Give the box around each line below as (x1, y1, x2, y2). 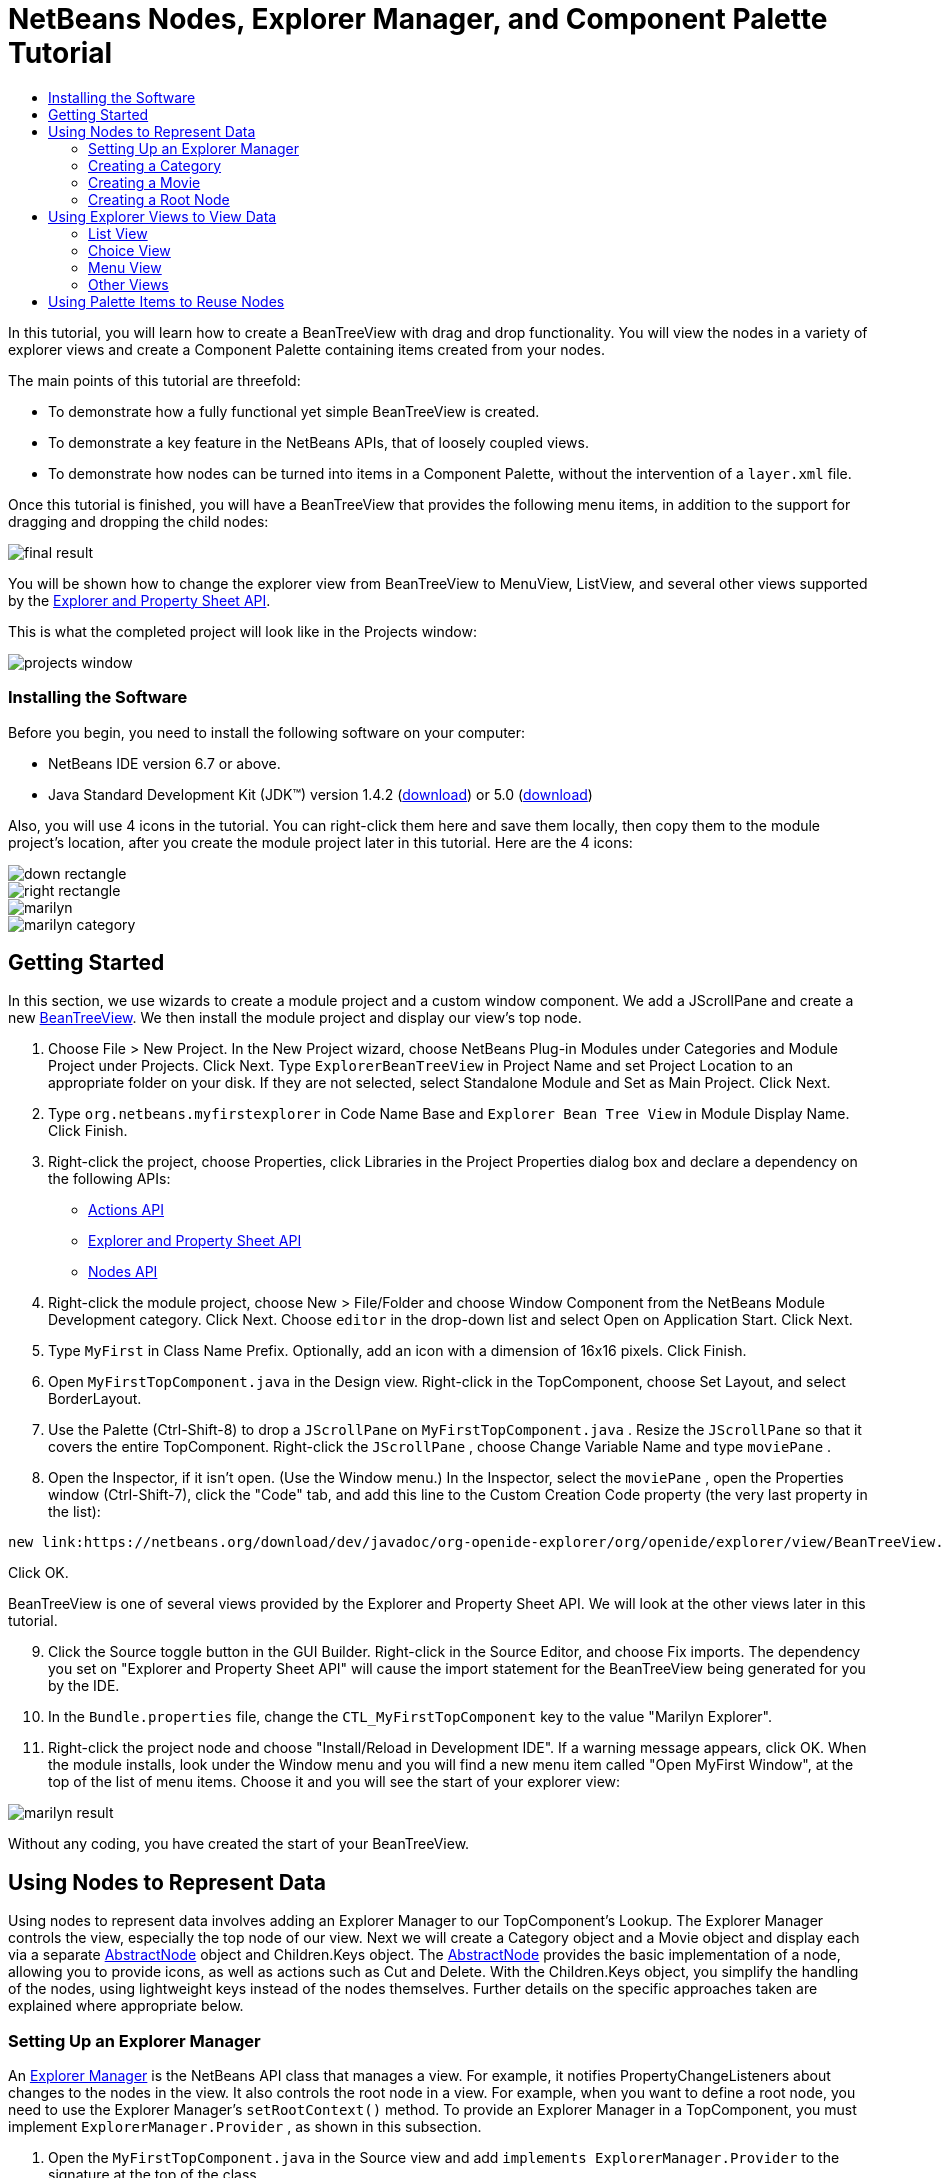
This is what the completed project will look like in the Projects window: (8, 622, 477, 640)
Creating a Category (88, 156, 222, 174)
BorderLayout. (48, 1390, 142, 1408)
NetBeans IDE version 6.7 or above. (48, 754, 281, 772)
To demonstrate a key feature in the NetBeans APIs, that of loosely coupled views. (48, 433, 589, 451)
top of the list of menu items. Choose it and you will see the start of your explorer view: (48, 1773, 621, 1791)
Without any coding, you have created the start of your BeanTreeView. (8, 1835, 470, 1853)
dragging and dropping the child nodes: (8, 512, 269, 530)
